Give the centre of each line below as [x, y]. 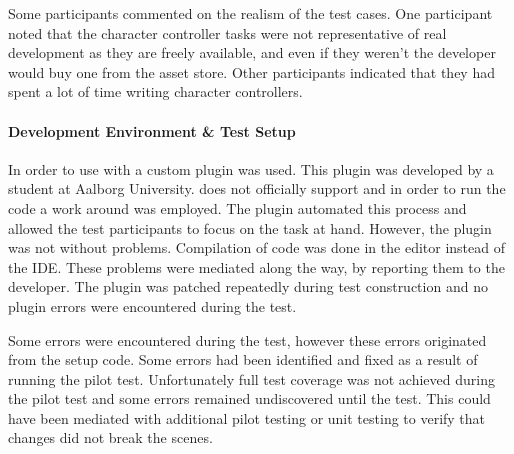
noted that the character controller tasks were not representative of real [227, 32]
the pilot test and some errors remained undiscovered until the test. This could [249, 398]
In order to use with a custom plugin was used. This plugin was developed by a [251, 168]
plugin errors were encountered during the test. [152, 305]
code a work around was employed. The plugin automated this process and [237, 207]
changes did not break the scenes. [110, 437]
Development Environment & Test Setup [152, 130]
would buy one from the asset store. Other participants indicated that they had [251, 71]
